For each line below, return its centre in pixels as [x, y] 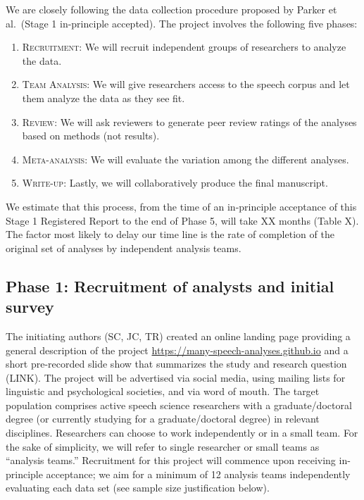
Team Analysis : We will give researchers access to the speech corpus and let [186, 84]
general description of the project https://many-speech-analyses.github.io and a [177, 350]
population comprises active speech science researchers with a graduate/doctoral [179, 405]
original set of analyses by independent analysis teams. [124, 248]
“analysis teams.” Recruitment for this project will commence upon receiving [171, 460]
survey [30, 307]
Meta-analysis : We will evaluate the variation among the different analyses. [186, 159]
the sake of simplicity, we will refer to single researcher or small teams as [163, 446]
